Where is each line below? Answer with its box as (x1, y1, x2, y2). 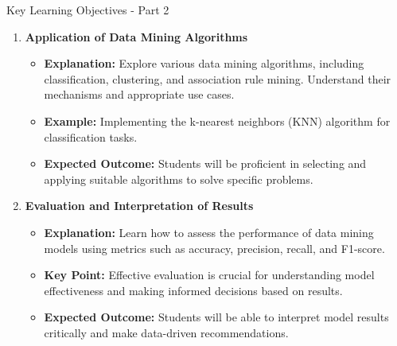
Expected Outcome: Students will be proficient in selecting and (44, 155, 367, 172)
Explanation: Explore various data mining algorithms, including (44, 55, 364, 72)
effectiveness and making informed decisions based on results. (44, 282, 343, 298)
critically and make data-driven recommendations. (44, 324, 289, 340)
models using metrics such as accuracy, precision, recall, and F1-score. (44, 239, 385, 256)
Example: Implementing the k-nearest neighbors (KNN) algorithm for (44, 112, 391, 129)
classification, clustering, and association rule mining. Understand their (44, 70, 391, 87)
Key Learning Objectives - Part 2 (6, 2, 169, 17)
